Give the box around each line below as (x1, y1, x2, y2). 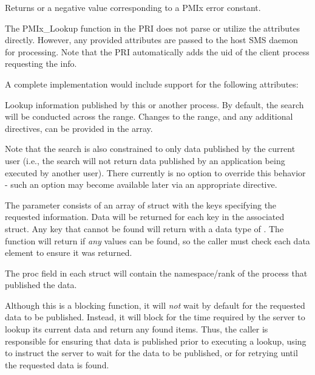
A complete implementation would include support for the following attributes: (5, 77, 299, 90)
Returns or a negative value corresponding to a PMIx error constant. (5, 1, 261, 13)
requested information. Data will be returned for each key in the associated (5, 210, 285, 223)
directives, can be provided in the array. (5, 122, 153, 134)
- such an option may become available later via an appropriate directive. (5, 178, 277, 191)
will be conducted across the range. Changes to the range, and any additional (5, 110, 293, 123)
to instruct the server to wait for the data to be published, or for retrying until (5, 346, 298, 359)
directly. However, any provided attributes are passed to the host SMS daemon (5, 33, 298, 46)
